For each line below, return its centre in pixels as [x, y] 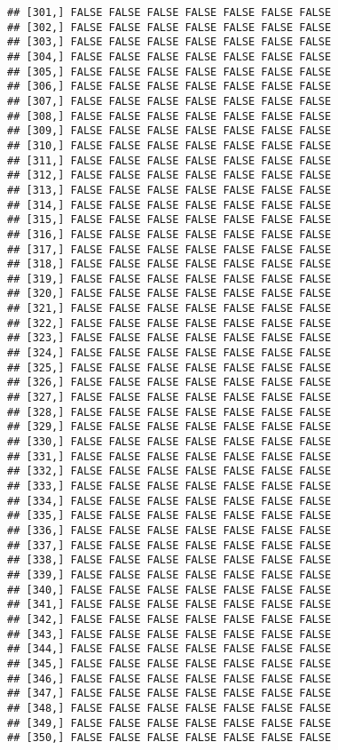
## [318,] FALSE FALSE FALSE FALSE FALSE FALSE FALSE [169, 264]
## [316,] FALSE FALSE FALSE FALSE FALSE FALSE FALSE [169, 234]
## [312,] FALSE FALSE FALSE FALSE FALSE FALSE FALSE [169, 176]
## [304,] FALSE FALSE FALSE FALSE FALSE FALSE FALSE [169, 56]
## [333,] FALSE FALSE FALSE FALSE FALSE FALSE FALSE [169, 486]
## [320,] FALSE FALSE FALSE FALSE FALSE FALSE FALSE [169, 294]
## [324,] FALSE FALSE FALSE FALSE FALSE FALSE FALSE [169, 353]
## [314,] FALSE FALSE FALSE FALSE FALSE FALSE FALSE [169, 205]
